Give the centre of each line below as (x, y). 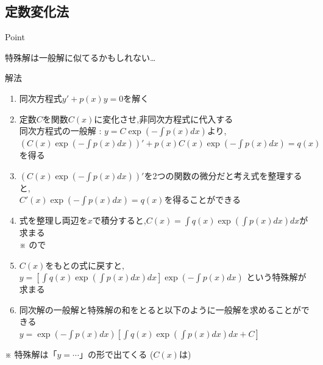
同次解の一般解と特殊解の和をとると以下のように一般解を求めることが (160, 309)
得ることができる (207, 200)
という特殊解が (276, 277)
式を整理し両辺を (53, 220)
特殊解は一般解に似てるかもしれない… (80, 57)
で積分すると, (119, 220)
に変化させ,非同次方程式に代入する (164, 119)
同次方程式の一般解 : (60, 131)
